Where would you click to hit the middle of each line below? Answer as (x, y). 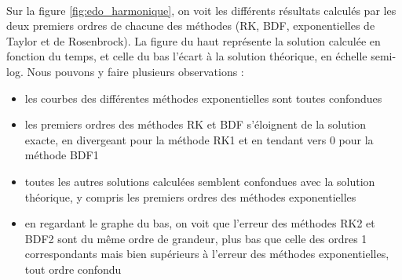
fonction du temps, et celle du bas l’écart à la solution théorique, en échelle (187, 56)
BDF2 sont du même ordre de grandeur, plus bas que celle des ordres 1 (196, 238)
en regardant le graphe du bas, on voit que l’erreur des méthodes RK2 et (200, 223)
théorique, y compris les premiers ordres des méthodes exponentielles (190, 196)
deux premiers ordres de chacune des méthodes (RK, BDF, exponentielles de (191, 25)
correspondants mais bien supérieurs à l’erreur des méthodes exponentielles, (207, 254)
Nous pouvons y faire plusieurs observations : (135, 71)
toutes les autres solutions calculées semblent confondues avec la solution (200, 181)
